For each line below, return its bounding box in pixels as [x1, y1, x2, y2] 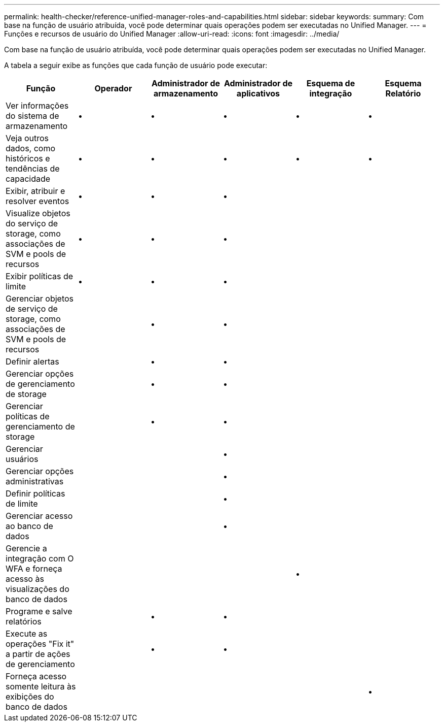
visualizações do [6, 584, 69, 594]
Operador [94, 83, 132, 93]
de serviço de [6, 304, 58, 314]
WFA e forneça [6, 564, 62, 574]
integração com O [6, 553, 74, 564]
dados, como [6, 143, 56, 153]
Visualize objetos [6, 208, 70, 218]
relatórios [6, 616, 42, 626]
